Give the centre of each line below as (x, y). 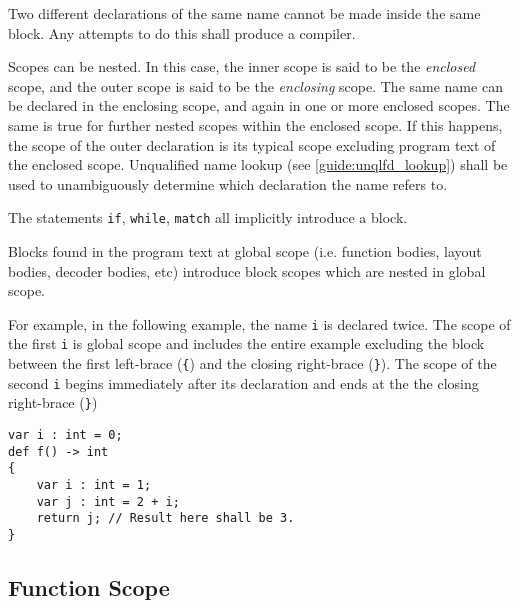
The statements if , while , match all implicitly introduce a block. (208, 217)
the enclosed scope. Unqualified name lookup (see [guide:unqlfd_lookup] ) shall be (258, 164)
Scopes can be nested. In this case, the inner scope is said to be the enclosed (242, 66)
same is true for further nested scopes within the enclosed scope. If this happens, (255, 124)
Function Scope (89, 587)
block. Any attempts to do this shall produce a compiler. (182, 32)
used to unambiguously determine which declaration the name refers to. (228, 183)
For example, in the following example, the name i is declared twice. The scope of (259, 323)
